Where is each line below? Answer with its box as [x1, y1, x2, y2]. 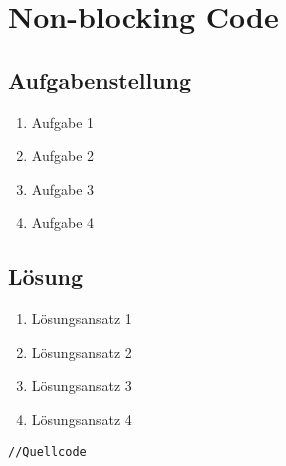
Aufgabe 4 [31, 212, 95, 233]
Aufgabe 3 [31, 178, 95, 199]
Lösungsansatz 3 [31, 375, 132, 396]
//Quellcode [8, 444, 87, 459]
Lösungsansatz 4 [31, 408, 132, 429]
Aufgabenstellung [8, 64, 192, 95]
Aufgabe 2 [31, 145, 95, 166]
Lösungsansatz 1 [31, 308, 132, 329]
